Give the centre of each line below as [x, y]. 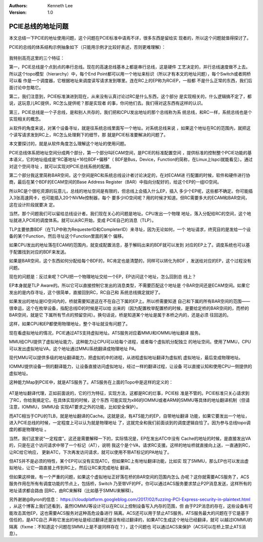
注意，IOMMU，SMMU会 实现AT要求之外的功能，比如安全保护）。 [75, 407]
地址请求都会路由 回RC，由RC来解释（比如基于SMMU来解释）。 [73, 490]
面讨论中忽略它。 [26, 87]
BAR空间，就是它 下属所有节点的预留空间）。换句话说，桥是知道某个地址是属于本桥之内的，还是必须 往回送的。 [120, 315]
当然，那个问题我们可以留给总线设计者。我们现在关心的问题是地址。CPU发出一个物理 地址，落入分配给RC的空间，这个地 [130, 213]
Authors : [18, 6]
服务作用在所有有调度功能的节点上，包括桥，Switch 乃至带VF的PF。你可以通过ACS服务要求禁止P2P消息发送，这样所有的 [130, 484]
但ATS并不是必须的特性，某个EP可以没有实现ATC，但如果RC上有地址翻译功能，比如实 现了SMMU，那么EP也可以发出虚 [129, 461]
